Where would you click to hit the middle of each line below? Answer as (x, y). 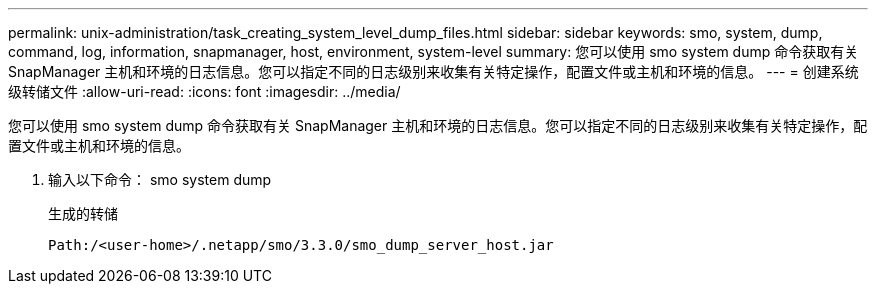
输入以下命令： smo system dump (160, 179)
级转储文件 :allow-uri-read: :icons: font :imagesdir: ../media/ (204, 91)
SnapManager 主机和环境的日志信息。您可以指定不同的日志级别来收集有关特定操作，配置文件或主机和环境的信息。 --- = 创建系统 (433, 71)
